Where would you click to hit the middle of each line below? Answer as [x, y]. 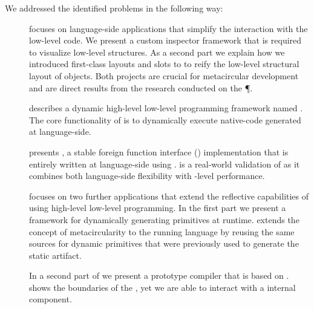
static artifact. [55, 255]
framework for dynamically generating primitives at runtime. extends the [164, 219]
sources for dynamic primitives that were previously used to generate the [164, 243]
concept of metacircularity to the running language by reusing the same [162, 231]
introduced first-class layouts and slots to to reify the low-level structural [164, 64]
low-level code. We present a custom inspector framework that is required [165, 40]
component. [51, 299]
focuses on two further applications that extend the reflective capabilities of [169, 196]
